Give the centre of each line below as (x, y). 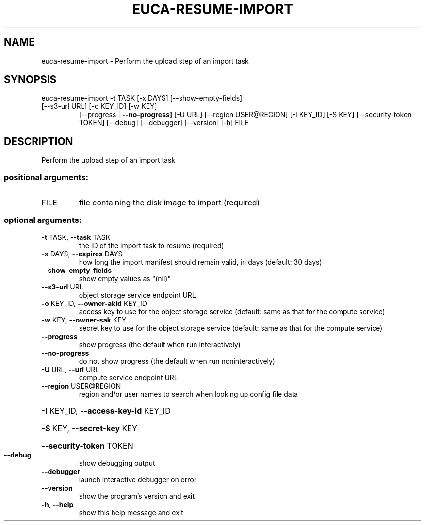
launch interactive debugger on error (138, 479)
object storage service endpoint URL (137, 295)
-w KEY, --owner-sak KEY (84, 320)
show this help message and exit (131, 512)
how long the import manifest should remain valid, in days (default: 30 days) (200, 262)
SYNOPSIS (30, 80)
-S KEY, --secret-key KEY (89, 428)
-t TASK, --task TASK (76, 237)
